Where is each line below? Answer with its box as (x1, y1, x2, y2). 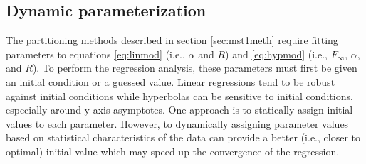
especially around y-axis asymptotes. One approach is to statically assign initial (6, 102, 353, 117)
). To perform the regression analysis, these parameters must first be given (32, 60, 357, 75)
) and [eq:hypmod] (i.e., (225, 46, 328, 61)
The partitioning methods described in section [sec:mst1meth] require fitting (6, 33, 338, 48)
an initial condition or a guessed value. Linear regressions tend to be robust (6, 74, 335, 89)
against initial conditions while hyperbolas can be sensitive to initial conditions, (6, 88, 353, 103)
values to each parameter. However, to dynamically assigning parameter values (6, 116, 349, 131)
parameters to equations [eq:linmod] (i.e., (6, 46, 185, 61)
